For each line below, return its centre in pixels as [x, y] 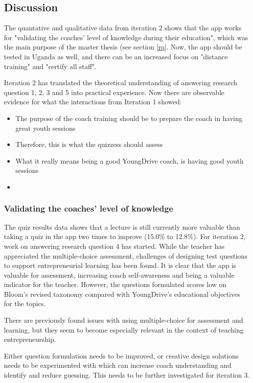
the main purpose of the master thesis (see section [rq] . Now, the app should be [123, 47]
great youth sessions [46, 128]
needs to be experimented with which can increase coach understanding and [118, 365]
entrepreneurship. [30, 339]
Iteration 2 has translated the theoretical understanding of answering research [121, 83]
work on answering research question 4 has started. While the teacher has [114, 246]
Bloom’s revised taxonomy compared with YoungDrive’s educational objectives [122, 294]
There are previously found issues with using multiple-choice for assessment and [124, 320]
